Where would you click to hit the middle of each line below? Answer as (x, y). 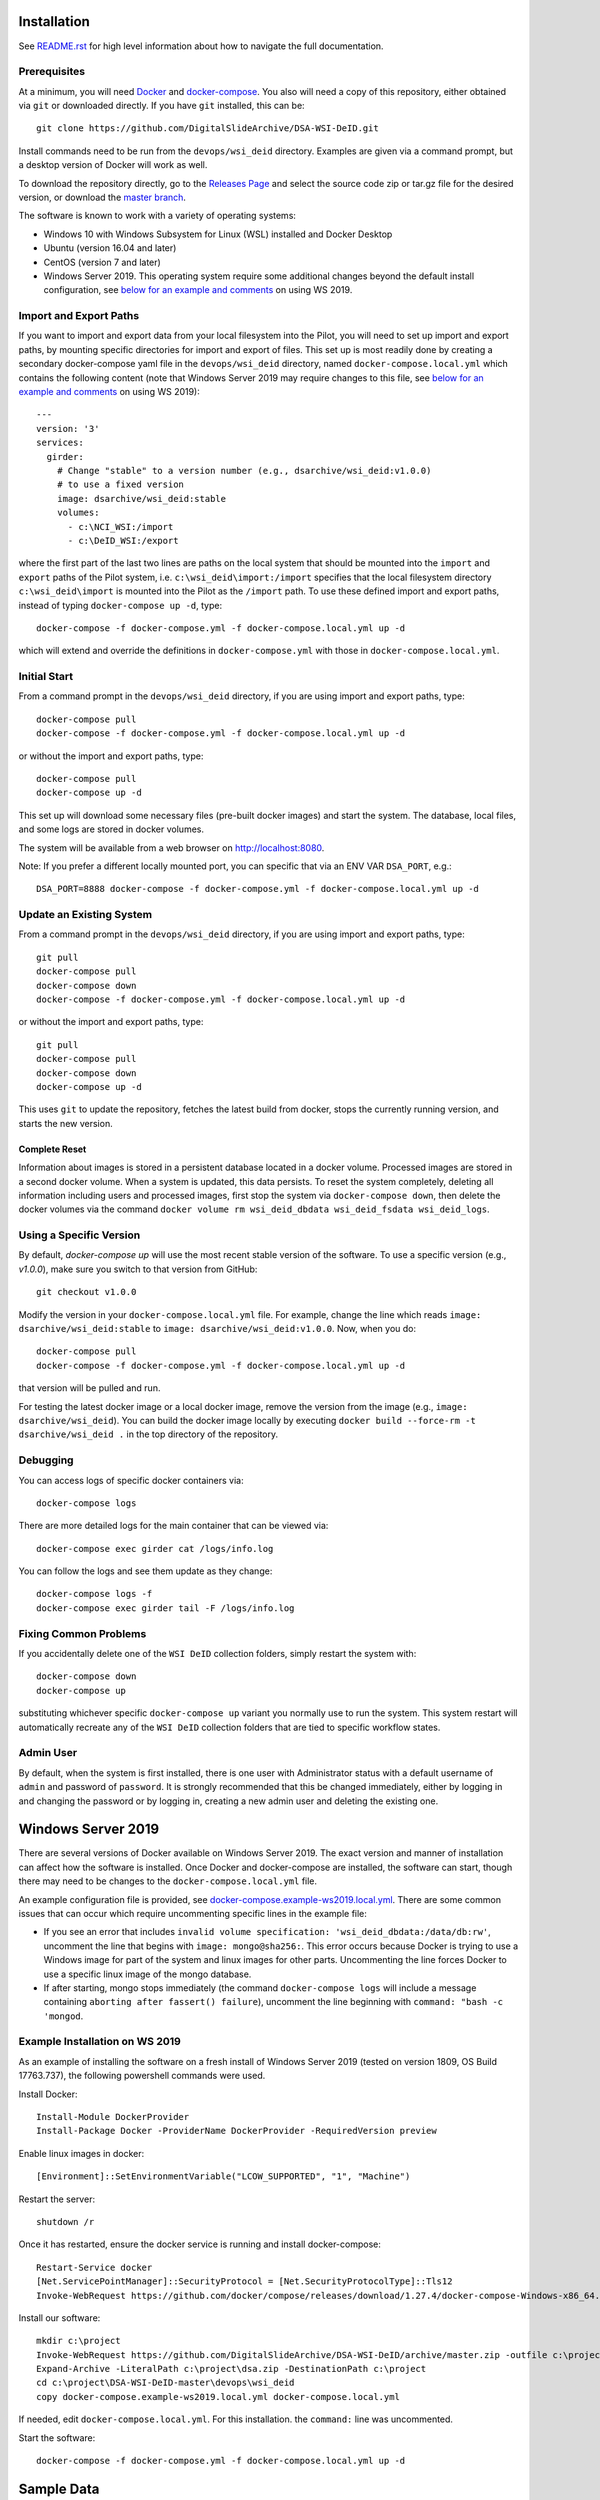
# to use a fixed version (120, 484)
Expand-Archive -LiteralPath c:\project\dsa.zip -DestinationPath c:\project (231, 2369)
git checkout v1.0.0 (86, 1292)
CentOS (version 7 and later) (102, 262)
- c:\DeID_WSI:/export (123, 540)
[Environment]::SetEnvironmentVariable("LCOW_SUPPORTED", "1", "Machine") (223, 2176)
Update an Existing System (85, 915)
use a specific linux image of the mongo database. (147, 1974)
